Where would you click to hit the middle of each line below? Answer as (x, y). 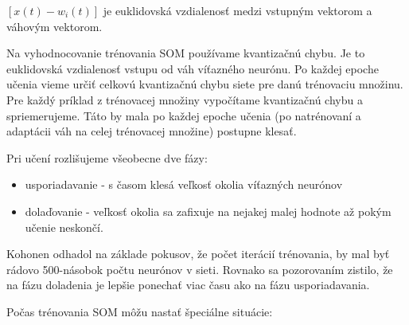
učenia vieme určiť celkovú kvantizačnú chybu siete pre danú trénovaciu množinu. (205, 84)
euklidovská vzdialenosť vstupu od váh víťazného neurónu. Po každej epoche (193, 68)
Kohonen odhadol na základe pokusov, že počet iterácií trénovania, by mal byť (198, 254)
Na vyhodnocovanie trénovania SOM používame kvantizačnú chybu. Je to (186, 53)
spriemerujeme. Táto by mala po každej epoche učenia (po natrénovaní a (184, 115)
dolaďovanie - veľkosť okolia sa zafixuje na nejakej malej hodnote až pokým (208, 211)
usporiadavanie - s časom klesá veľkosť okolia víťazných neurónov (184, 184)
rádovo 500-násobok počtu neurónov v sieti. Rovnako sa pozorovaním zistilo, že (200, 269)
